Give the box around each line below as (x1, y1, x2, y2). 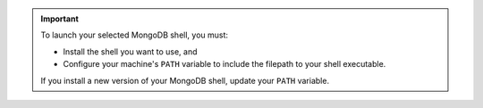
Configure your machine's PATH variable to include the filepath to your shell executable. (63, 59, 386, 70)
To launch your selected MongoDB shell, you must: (40, 29, 228, 40)
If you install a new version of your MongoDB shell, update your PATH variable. (40, 75, 330, 86)
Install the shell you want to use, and (63, 46, 198, 57)
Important (40, 13, 80, 24)
